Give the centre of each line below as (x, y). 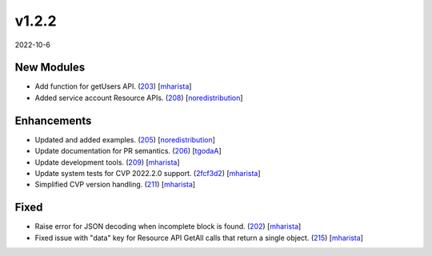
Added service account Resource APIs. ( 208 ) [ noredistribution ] (139, 98)
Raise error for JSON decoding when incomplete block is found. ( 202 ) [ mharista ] (168, 226)
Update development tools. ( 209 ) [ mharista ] (107, 162)
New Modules (50, 68)
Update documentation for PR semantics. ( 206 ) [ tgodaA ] (128, 151)
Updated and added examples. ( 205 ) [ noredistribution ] (125, 139)
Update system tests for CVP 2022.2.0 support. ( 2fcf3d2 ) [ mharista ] (148, 173)
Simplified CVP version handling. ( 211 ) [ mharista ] (115, 185)
